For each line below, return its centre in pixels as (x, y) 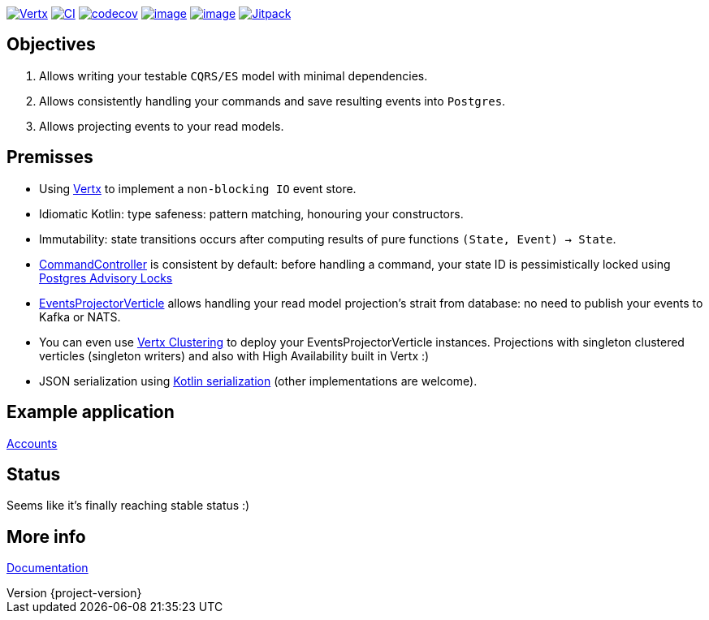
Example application (91, 412)
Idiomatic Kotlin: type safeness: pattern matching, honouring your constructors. (251, 213)
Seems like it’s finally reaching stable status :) (128, 506)
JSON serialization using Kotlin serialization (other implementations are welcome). (258, 381)
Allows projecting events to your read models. (162, 126)
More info (46, 536)
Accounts (32, 443)
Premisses (50, 157)
